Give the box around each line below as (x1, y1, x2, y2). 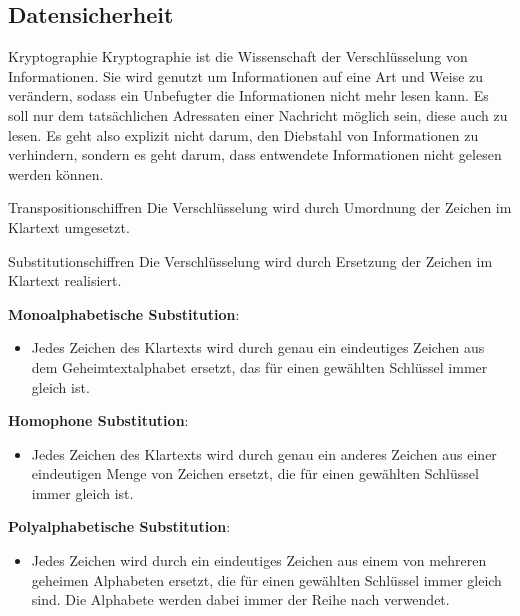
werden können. (8, 163, 104, 184)
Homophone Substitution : (8, 410, 189, 431)
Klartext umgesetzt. (8, 216, 130, 237)
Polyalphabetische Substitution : (8, 516, 231, 537)
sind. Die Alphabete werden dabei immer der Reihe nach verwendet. (31, 589, 450, 610)
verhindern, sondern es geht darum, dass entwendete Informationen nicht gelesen (8, 144, 502, 165)
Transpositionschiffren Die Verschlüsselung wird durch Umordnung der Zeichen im (8, 197, 512, 218)
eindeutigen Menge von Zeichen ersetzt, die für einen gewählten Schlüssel (31, 463, 479, 484)
